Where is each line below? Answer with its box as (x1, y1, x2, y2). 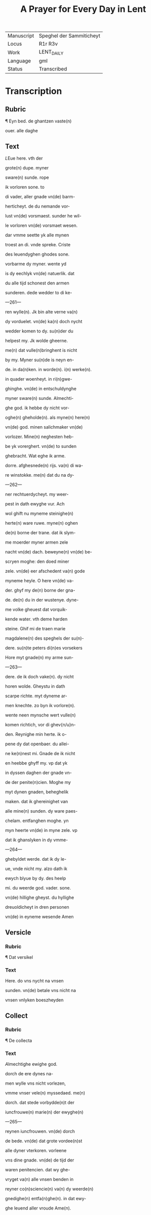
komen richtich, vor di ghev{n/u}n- (5, 722, 76, 728)
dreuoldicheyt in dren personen (5, 904, 69, 910)
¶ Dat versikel (5, 954, 33, 960)
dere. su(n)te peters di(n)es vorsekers (5, 645, 83, 651)
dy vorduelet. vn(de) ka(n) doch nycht (5, 319, 83, 325)
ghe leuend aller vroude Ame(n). (5, 1205, 71, 1211)
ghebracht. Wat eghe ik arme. (5, 453, 66, 459)
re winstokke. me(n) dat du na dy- (5, 472, 74, 478)
